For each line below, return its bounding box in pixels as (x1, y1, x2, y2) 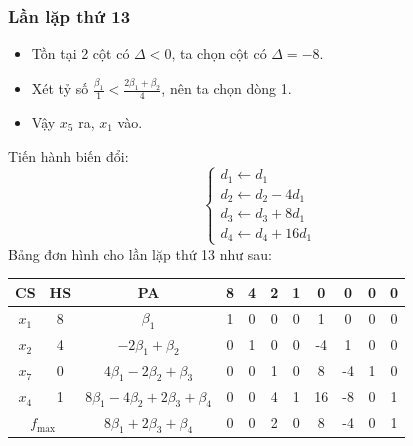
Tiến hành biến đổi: (8, 145, 129, 166)
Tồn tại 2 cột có (31, 43, 130, 64)
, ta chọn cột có (171, 43, 267, 64)
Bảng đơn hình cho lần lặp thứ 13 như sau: (8, 243, 272, 264)
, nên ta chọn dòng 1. (161, 78, 292, 99)
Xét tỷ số (31, 78, 89, 99)
